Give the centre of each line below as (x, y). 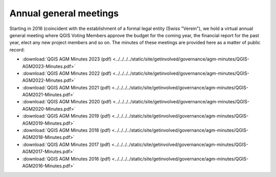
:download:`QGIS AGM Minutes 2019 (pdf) (66, 116)
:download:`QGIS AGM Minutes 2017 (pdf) (66, 144)
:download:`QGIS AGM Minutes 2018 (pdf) (66, 130)
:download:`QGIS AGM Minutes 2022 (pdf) (67, 73)
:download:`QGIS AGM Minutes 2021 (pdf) (66, 87)
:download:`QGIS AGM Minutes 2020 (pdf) (67, 102)
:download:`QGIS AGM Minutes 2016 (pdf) (66, 159)
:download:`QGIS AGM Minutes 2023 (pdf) (67, 59)
